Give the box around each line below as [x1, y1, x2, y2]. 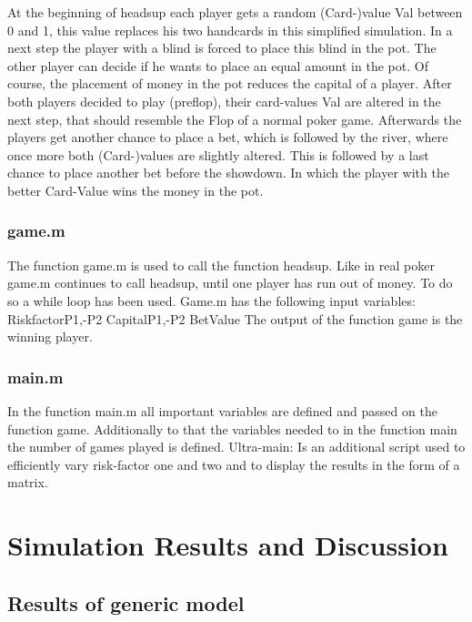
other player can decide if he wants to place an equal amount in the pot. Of [7, 56, 428, 75]
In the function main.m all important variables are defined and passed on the [7, 401, 437, 420]
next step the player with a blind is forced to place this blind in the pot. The [7, 38, 437, 57]
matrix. [7, 473, 48, 492]
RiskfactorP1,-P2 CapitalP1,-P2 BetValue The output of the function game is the [7, 309, 463, 328]
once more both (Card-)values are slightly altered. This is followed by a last [7, 145, 429, 164]
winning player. [7, 327, 93, 346]
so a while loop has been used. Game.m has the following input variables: [7, 291, 416, 310]
